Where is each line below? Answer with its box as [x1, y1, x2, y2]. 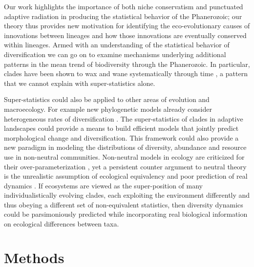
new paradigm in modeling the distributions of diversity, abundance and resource [4, 142, 247, 152]
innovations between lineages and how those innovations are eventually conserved [4, 30, 247, 40]
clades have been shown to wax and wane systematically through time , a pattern [4, 68, 248, 79]
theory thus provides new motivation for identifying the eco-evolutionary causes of [4, 21, 250, 31]
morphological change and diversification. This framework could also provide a [4, 132, 239, 143]
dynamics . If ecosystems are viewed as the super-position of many [4, 180, 203, 190]
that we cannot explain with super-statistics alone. [4, 78, 155, 88]
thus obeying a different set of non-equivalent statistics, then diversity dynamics [4, 199, 243, 209]
